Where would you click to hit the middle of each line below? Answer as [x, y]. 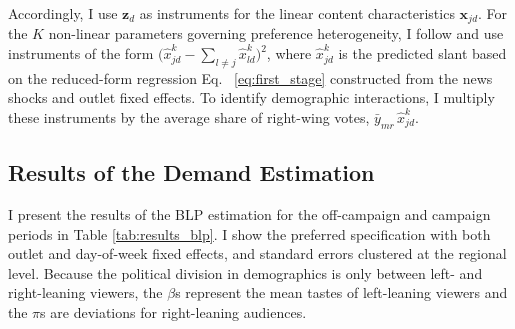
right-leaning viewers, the [85, 292]
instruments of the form [81, 53]
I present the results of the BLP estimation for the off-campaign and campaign [249, 214]
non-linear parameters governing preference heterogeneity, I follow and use [276, 33]
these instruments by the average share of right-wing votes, [189, 117]
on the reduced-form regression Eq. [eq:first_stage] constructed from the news [250, 77]
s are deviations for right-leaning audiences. [173, 312]
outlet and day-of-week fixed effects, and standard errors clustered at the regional [257, 253]
